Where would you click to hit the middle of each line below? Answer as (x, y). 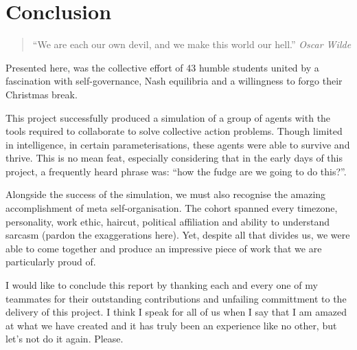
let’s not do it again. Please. (65, 339)
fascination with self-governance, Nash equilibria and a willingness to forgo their (174, 81)
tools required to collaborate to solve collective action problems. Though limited (174, 131)
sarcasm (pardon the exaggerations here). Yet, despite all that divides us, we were (178, 235)
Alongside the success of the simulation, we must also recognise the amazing (166, 194)
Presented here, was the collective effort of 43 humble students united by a (162, 67)
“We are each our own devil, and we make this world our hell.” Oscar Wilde (192, 44)
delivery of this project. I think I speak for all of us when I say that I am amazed (176, 312)
